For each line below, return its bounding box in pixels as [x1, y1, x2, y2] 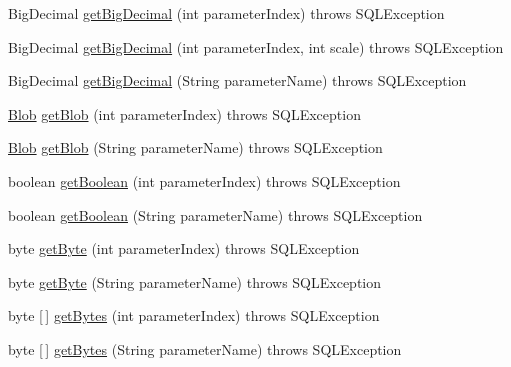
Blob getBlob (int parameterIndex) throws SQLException [8, 103, 361, 124]
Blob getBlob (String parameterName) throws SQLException [8, 137, 383, 158]
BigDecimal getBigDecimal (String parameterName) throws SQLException [8, 70, 467, 91]
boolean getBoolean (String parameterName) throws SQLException [8, 204, 423, 225]
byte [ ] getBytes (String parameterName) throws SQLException [8, 338, 402, 359]
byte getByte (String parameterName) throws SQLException [8, 271, 382, 292]
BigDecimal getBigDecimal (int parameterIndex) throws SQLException [8, 3, 445, 23]
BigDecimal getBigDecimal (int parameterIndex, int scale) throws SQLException [8, 36, 504, 57]
